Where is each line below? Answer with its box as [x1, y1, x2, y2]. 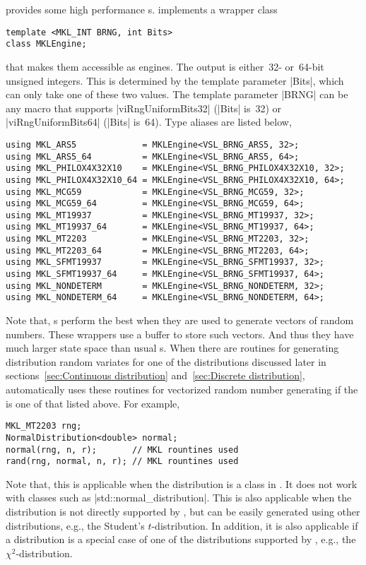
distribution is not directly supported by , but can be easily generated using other [6, 504, 360, 519]
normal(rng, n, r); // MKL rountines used [6, 444, 239, 455]
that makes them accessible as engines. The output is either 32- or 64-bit [6, 59, 324, 73]
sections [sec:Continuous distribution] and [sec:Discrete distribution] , [6, 368, 305, 383]
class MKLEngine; [6, 39, 87, 49]
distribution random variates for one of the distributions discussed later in [6, 354, 326, 369]
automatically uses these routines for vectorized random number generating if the [6, 382, 358, 397]
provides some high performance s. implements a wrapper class [6, 2, 278, 16]
